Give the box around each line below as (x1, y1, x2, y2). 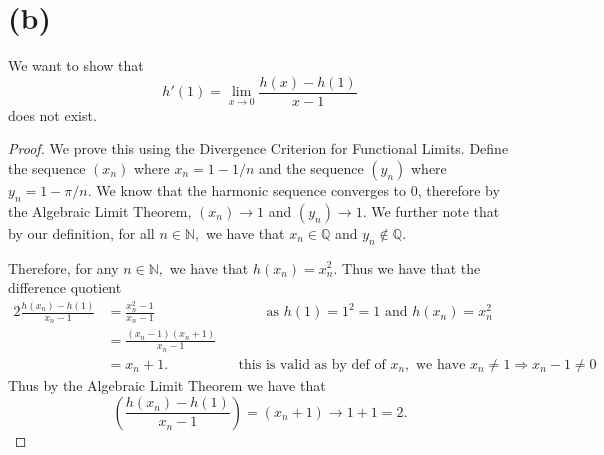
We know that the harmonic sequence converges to (96, 179, 407, 200)
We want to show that (8, 55, 144, 76)
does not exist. (8, 104, 97, 125)
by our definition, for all (8, 222, 155, 243)
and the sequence (258, 157, 364, 178)
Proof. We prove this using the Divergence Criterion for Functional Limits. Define (8, 138, 509, 159)
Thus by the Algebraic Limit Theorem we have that (8, 374, 326, 395)
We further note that (371, 200, 500, 221)
